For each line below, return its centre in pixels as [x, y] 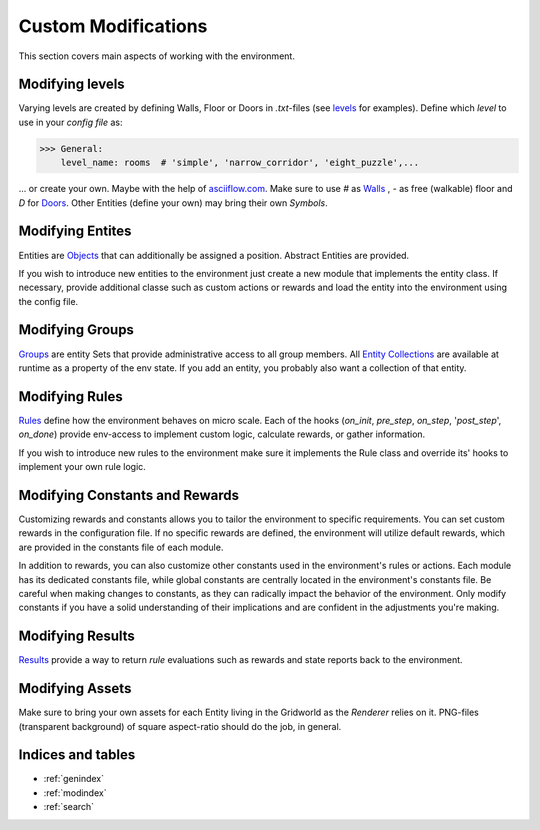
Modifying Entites [75, 231]
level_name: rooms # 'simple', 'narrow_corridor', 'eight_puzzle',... [240, 163]
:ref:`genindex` [74, 779]
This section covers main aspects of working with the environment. [156, 56]
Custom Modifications [113, 26]
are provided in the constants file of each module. [121, 547]
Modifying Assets [75, 688]
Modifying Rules [71, 396]
